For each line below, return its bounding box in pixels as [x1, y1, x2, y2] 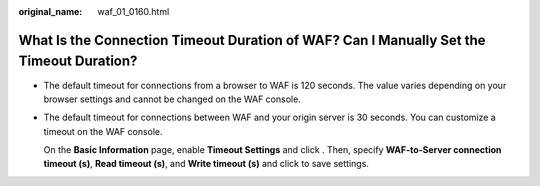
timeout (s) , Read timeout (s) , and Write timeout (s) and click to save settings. [43, 158, 370, 170]
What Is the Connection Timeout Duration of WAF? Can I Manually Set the [18, 31, 486, 49]
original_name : [18, 6, 83, 17]
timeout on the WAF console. [43, 125, 164, 137]
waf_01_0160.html [97, 6, 170, 17]
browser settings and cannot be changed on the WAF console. [43, 93, 302, 105]
